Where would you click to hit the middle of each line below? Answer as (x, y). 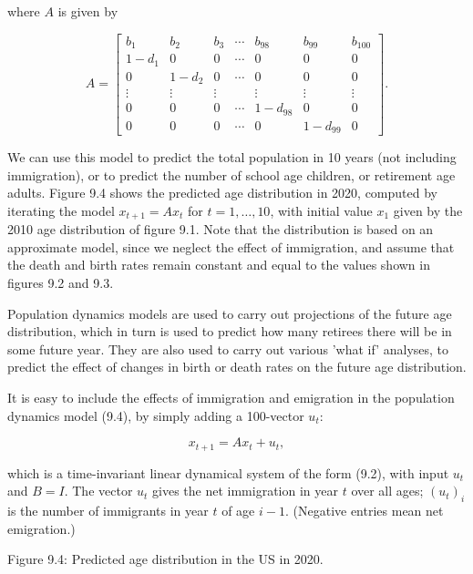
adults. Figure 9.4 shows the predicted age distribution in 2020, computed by (222, 193)
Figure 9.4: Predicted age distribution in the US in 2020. (165, 559)
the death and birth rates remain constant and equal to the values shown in (219, 265)
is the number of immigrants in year (108, 511)
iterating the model (61, 210)
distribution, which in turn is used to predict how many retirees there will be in (230, 331)
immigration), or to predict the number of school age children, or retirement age (231, 174)
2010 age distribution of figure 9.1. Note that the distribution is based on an (221, 229)
